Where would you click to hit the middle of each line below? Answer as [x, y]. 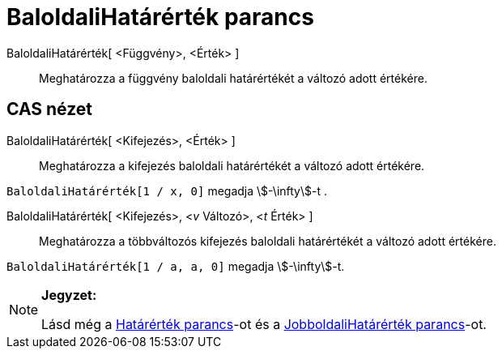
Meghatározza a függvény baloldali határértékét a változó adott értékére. [233, 78]
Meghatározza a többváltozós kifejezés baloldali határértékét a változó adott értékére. [268, 241]
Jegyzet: [69, 295]
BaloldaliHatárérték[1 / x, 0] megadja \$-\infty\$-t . [167, 190]
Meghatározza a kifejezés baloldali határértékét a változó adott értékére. [232, 165]
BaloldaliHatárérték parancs [160, 17]
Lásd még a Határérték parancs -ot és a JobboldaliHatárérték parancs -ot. [264, 324]
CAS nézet [50, 109]
